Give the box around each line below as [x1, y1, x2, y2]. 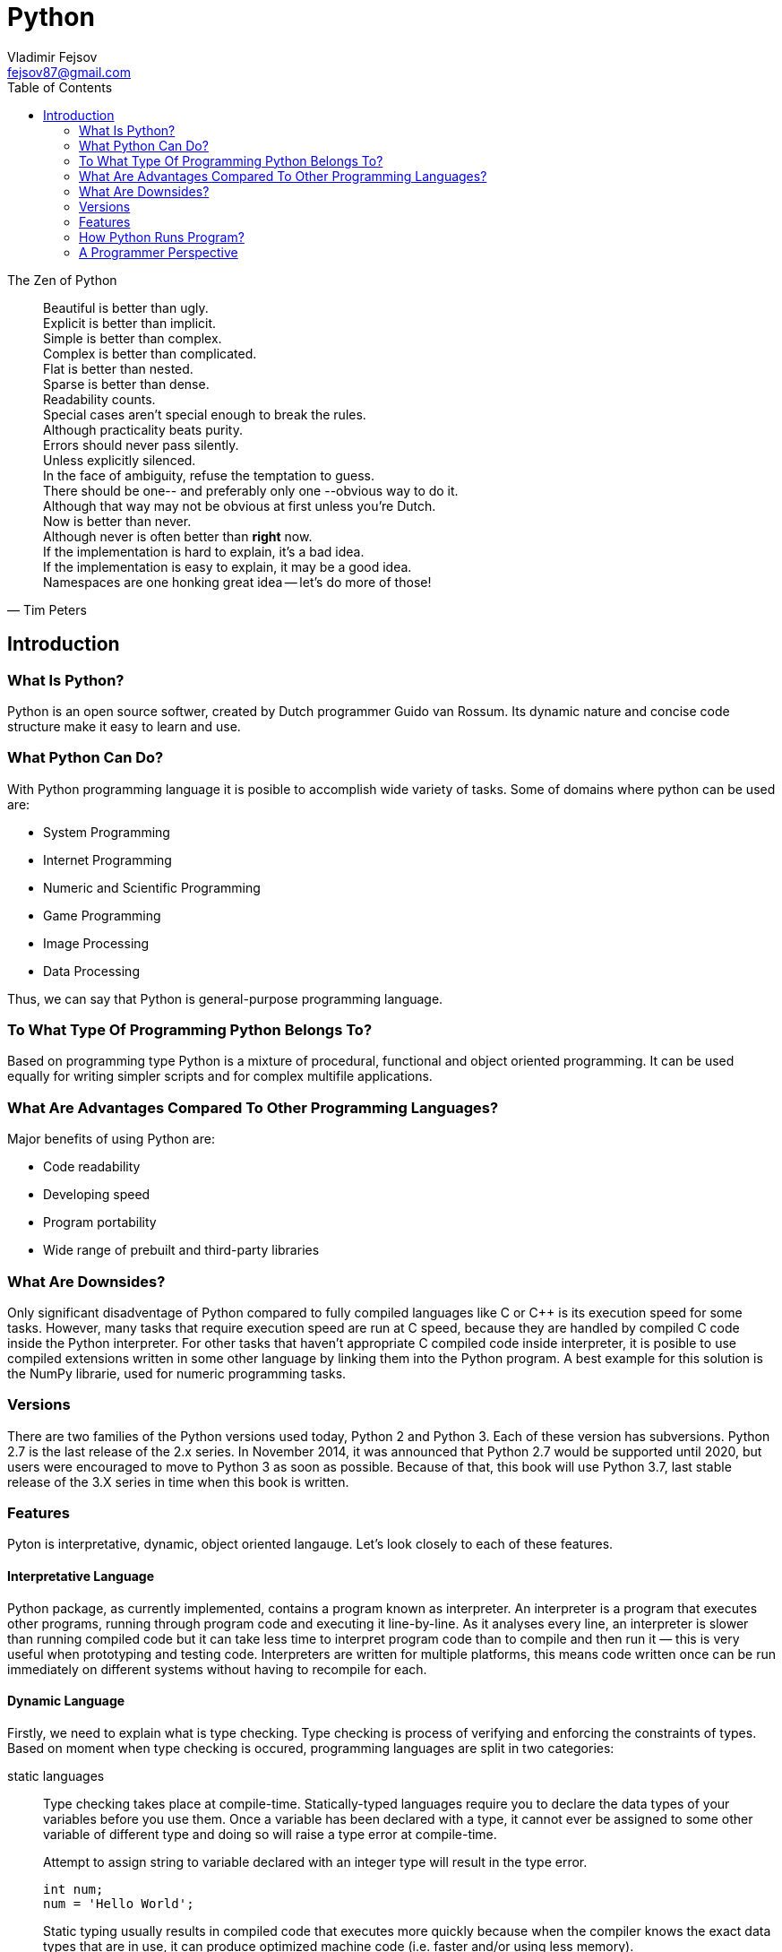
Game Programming [43, 907, 161, 923]
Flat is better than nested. [43, 360, 193, 376]
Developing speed [43, 1187, 150, 1203]
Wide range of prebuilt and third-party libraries [43, 1242, 320, 1258]
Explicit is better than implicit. [43, 315, 217, 331]
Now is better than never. [43, 513, 192, 529]
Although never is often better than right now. [43, 528, 313, 544]
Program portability [43, 1214, 157, 1231]
